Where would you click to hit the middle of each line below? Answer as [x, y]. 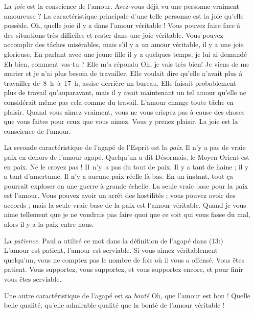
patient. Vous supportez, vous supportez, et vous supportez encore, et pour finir [124, 269]
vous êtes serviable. [33, 279]
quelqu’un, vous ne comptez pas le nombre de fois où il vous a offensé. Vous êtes [124, 259]
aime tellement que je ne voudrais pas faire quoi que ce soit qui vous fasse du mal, [127, 214]
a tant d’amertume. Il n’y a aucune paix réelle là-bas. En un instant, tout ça [119, 176]
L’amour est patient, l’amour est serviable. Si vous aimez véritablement [111, 250]
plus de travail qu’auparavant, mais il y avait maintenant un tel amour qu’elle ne [125, 92]
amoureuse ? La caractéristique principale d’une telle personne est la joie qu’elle [124, 15]
